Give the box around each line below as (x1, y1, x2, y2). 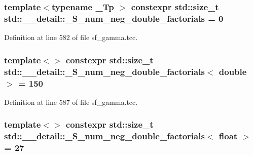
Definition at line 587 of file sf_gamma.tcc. (4, 96, 138, 107)
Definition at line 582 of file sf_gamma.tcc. (4, 32, 138, 43)
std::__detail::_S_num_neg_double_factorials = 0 (4, 12, 224, 24)
